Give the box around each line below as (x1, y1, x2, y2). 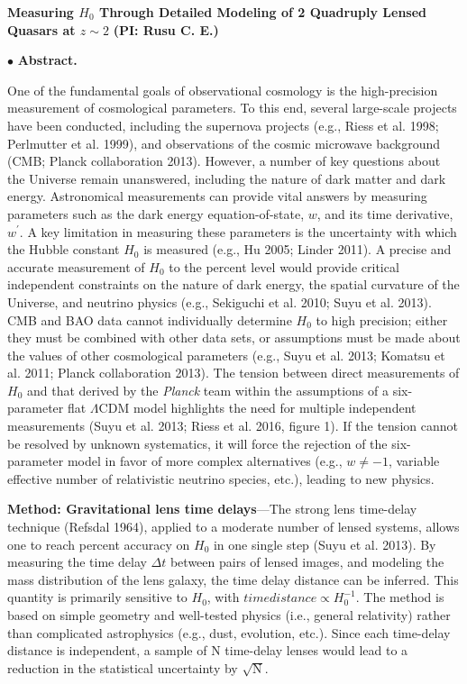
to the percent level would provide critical (169, 257, 399, 276)
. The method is (355, 588, 444, 606)
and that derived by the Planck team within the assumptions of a (26, 380, 389, 399)
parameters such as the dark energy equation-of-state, (7, 204, 305, 223)
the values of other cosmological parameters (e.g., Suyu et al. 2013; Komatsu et (7, 345, 445, 364)
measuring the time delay (7, 552, 147, 571)
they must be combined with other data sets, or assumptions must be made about (7, 328, 461, 347)
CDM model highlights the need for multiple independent (98, 398, 417, 417)
